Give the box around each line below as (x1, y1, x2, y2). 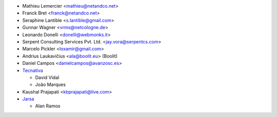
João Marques (35, 82, 66, 88)
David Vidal (35, 74, 60, 80)
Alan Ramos (35, 103, 61, 109)
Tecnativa (22, 67, 43, 74)
